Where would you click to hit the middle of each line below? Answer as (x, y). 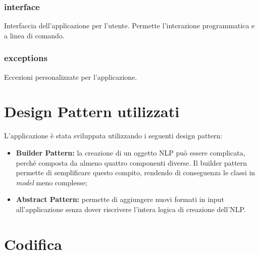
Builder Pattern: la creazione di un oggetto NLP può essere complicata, (131, 152)
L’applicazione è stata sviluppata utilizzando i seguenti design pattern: (113, 136)
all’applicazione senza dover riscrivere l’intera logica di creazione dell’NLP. (131, 209)
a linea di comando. (34, 35)
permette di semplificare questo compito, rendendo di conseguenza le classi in (136, 172)
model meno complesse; (51, 182)
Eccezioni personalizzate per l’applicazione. (71, 77)
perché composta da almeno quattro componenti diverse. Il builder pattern (132, 162)
